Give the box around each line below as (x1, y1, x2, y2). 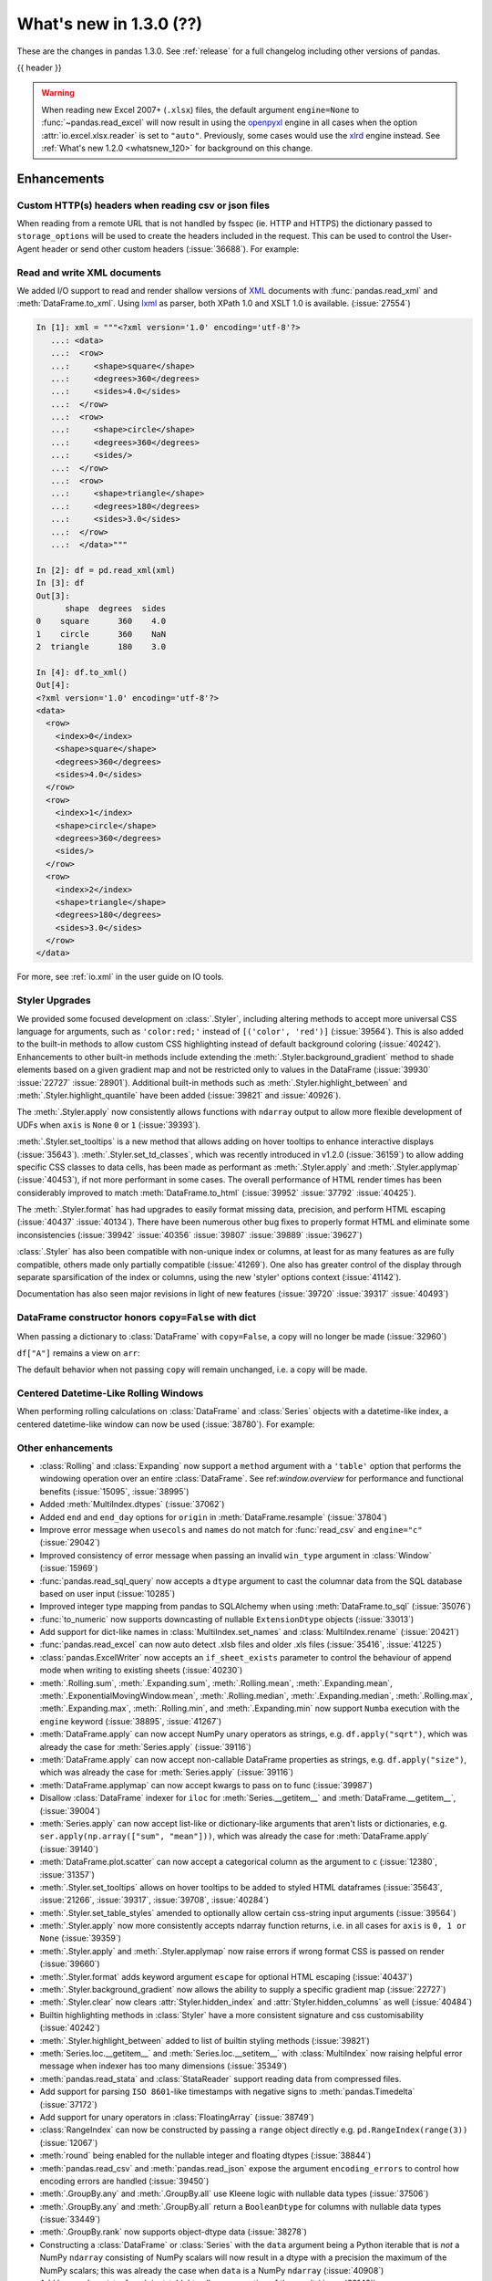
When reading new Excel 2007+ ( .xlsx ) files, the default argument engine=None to (41, 104, 360, 115)
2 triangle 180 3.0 (36, 641, 167, 652)
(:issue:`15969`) (39, 1563, 98, 1574)
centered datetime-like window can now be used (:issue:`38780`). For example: (16, 1419, 315, 1430)
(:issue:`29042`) (39, 1537, 100, 1548)
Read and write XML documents (16, 266, 162, 278)
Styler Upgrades (16, 995, 91, 1007)
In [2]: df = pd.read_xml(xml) (36, 565, 177, 575)
